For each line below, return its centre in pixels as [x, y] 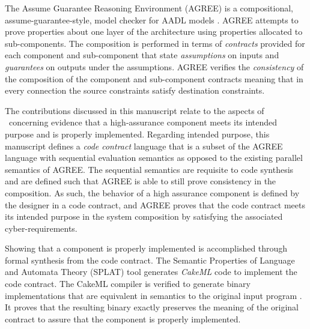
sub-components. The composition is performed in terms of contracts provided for [155, 43]
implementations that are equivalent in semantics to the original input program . [153, 295]
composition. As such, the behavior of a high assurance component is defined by [152, 192]
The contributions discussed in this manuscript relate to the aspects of [135, 110]
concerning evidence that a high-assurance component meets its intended [143, 122]
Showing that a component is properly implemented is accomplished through [146, 248]
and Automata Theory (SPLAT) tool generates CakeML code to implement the [151, 272]
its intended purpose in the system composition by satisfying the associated [144, 216]
